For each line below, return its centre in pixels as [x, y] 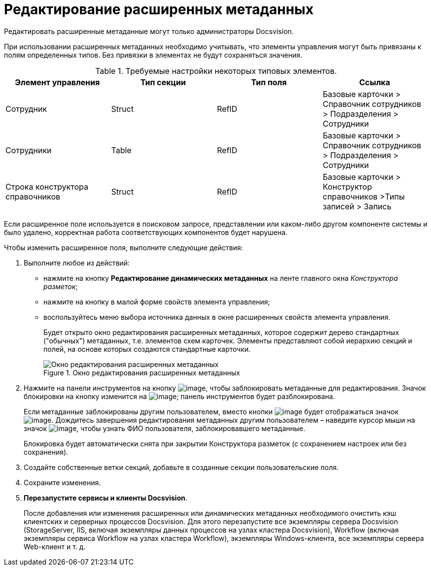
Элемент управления [57, 82]
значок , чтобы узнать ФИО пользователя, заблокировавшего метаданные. [164, 428]
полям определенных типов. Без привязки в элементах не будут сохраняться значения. [153, 55]
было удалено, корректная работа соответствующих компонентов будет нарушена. [146, 232]
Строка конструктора [47, 186]
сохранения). [46, 452]
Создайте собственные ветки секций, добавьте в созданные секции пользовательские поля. [181, 467]
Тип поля [269, 82]
